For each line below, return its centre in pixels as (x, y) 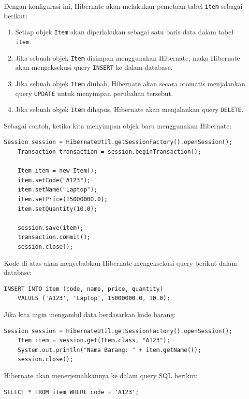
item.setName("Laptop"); (58, 190)
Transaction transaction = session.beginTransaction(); (110, 152)
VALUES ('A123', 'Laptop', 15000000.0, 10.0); (94, 298)
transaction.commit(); (54, 237)
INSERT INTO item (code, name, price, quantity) (84, 289)
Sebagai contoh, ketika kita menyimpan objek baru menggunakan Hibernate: (118, 125)
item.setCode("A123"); (54, 180)
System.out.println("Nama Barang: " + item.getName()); (110, 350)
